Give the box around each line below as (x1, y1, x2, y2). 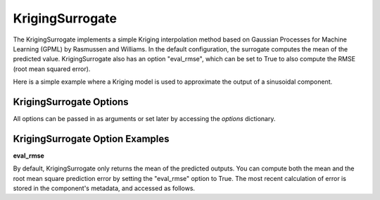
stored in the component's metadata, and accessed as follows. (13, 184, 196, 193)
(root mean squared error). (13, 64, 91, 73)
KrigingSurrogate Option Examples (13, 132, 170, 144)
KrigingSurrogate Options (13, 96, 129, 108)
